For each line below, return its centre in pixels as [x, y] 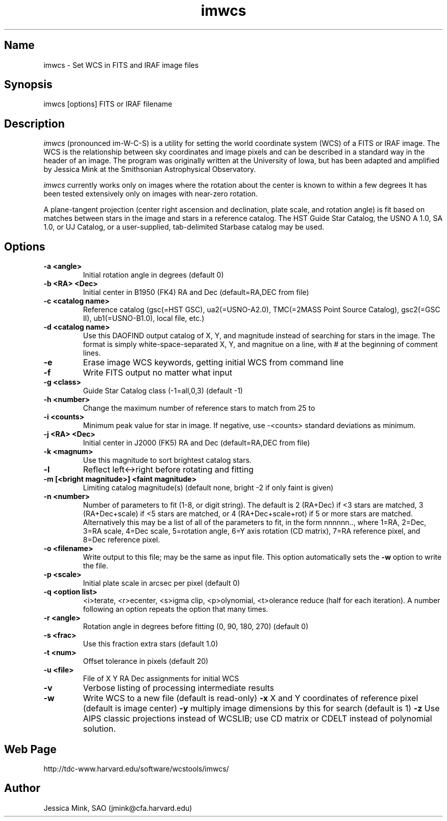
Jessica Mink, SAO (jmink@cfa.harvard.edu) [118, 808]
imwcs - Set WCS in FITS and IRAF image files [121, 65]
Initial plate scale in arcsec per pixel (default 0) [162, 583]
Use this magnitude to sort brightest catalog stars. [167, 460]
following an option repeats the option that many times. [176, 609]
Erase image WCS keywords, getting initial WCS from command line [213, 363]
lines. [92, 353]
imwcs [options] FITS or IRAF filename [108, 104]
